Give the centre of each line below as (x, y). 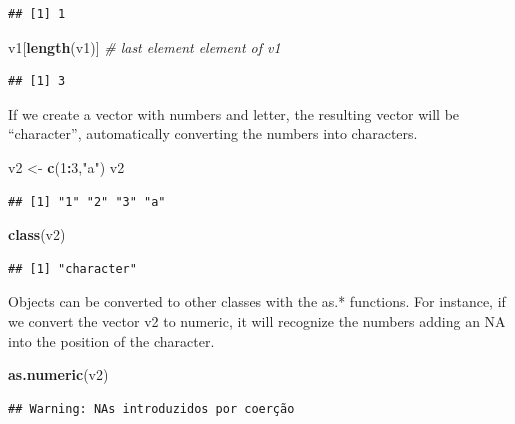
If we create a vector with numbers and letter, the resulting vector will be (234, 113)
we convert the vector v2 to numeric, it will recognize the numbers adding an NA (257, 320)
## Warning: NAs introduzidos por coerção (151, 408)
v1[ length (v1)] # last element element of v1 (144, 46)
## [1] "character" (72, 268)
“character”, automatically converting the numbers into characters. (213, 133)
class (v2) (37, 234)
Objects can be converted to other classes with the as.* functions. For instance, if (257, 301)
